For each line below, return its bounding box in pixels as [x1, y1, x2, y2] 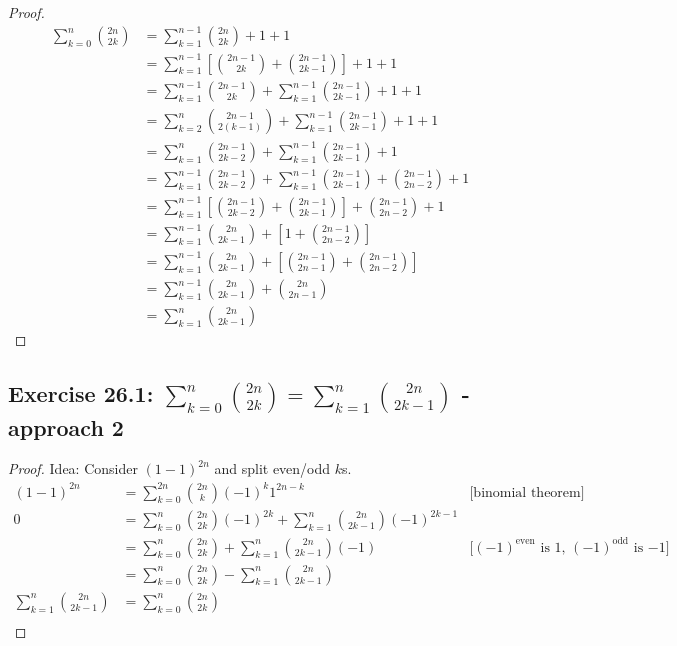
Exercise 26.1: [8, 378, 154, 409]
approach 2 [8, 411, 124, 442]
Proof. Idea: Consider [8, 458, 138, 479]
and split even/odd [214, 458, 331, 479]
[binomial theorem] [469, 485, 585, 500]
